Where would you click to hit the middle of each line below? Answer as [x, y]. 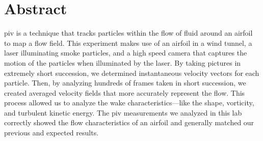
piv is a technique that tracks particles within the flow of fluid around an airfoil [128, 33]
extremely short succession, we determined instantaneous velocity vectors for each [132, 73]
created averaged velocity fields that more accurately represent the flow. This [125, 92]
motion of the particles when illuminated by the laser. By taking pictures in [123, 62]
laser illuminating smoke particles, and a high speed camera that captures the [126, 53]
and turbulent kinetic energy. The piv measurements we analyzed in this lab [123, 112]
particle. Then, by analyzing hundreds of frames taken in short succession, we [125, 83]
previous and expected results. [51, 133]
